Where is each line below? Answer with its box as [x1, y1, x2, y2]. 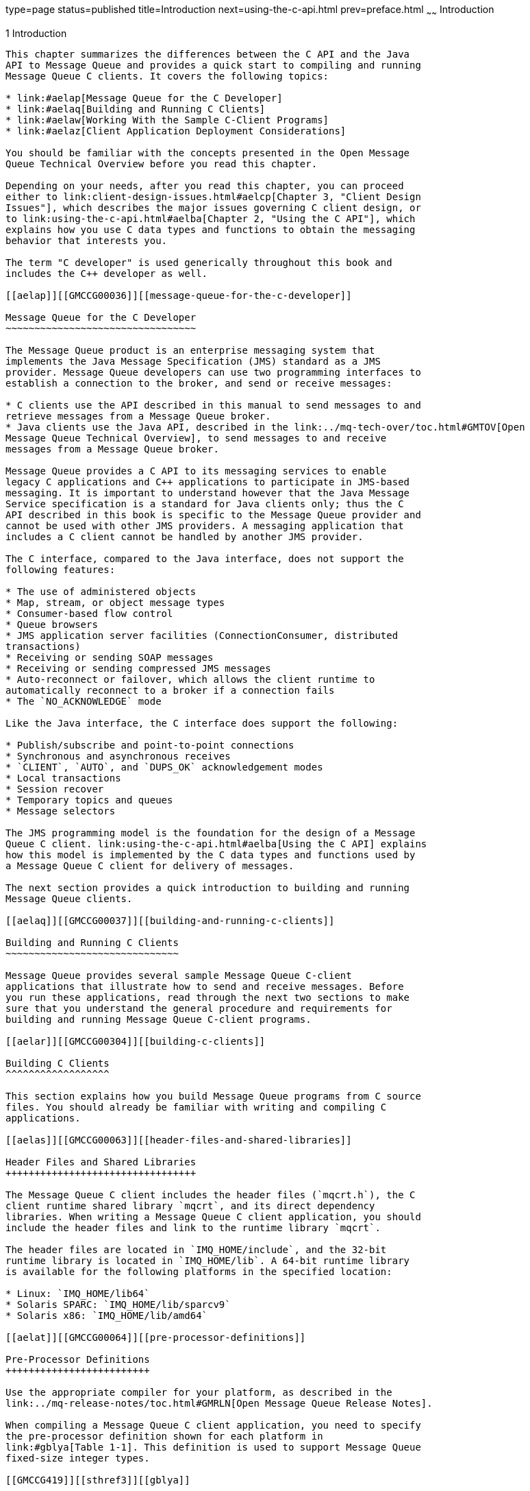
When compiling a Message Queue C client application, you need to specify [5, 1419, 421, 1431]
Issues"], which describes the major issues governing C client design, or [5, 202, 421, 213]
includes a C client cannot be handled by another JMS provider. [5, 531, 364, 542]
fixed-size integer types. [5, 1452, 150, 1464]
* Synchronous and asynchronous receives [5, 750, 231, 762]
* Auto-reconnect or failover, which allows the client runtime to [5, 673, 375, 685]
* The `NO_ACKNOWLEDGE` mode [5, 695, 162, 707]
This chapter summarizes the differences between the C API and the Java [5, 48, 410, 60]
